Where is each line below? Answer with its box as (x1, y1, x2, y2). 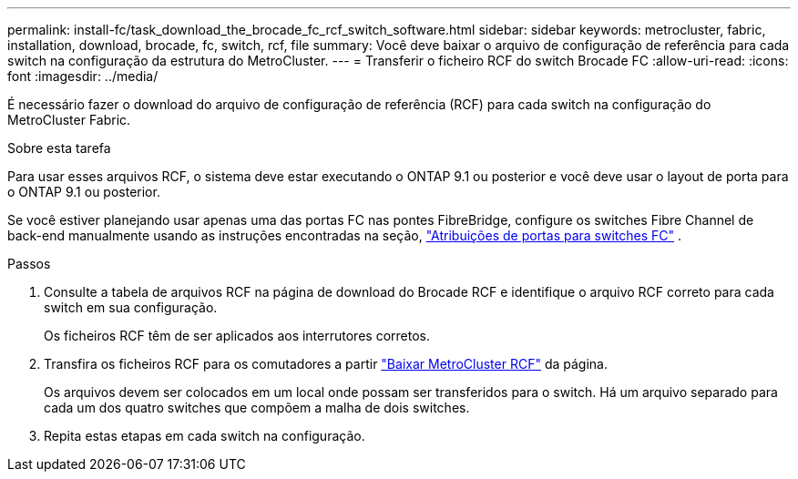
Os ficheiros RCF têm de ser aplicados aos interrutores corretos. (44, 328, 430, 343)
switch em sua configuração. (44, 300, 218, 315)
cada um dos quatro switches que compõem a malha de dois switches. (44, 400, 470, 415)
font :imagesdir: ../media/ (7, 68, 159, 84)
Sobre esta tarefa (7, 140, 111, 156)
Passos (7, 256, 51, 271)
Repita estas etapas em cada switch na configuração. (44, 428, 365, 443)
